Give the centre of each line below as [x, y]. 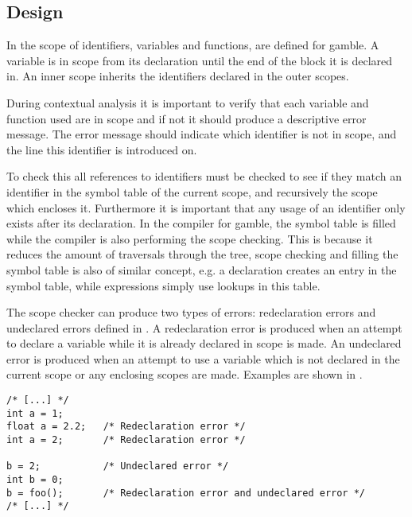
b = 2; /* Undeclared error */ [118, 466]
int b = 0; [35, 480]
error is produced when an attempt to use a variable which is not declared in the [203, 358]
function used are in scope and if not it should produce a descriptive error [187, 118]
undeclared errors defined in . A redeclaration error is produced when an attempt [204, 327]
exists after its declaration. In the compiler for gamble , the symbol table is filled [201, 223]
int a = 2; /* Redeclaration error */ [126, 440]
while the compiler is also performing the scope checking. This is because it [190, 238]
